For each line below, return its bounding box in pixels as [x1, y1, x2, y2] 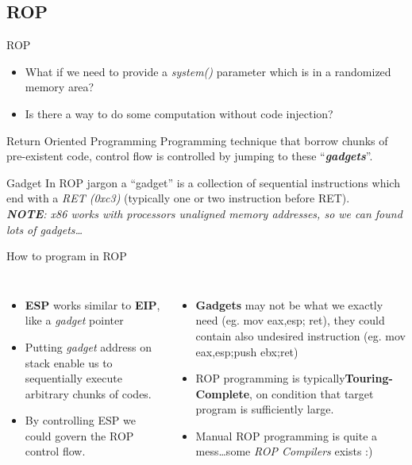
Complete [195, 385, 250, 402]
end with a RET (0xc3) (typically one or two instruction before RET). [6, 190, 350, 206]
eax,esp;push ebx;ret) [195, 343, 298, 359]
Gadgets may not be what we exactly [195, 296, 383, 313]
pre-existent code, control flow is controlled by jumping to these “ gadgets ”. [6, 148, 373, 164]
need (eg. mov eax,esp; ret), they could [195, 312, 385, 329]
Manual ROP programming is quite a [195, 427, 378, 444]
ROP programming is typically [195, 370, 345, 386]
